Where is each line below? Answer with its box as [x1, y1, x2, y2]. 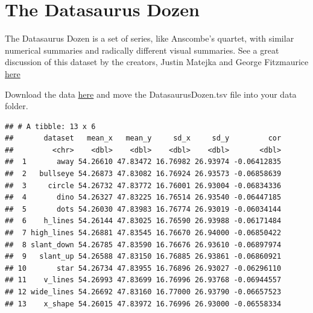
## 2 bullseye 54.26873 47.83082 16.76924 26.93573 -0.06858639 [5, 169, 282, 179]
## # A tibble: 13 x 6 [5, 122, 96, 131]
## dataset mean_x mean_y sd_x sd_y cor [5, 134, 282, 143]
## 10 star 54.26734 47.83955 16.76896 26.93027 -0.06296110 [5, 264, 282, 273]
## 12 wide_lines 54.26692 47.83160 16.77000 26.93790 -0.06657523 [5, 288, 282, 296]
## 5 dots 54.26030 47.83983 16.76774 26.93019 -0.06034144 [5, 204, 282, 213]
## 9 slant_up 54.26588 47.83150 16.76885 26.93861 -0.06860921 [5, 252, 282, 261]
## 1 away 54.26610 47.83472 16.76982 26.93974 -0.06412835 [5, 157, 282, 166]
